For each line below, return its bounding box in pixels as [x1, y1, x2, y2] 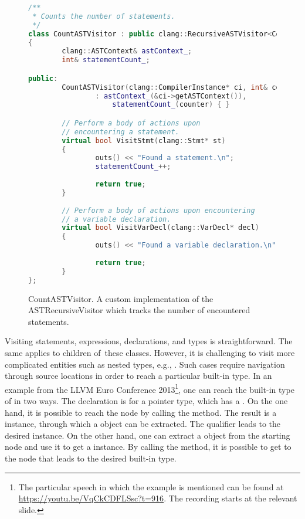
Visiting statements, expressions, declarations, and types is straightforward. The [5, 335, 293, 347]
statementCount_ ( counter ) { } [112, 100, 230, 109]
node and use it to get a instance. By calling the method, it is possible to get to [5, 440, 292, 453]
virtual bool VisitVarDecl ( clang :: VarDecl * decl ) [62, 223, 259, 232]
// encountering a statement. [62, 127, 179, 136]
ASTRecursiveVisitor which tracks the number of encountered [28, 304, 250, 316]
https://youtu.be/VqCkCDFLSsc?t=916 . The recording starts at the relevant [18, 492, 297, 504]
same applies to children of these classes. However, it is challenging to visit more [5, 346, 295, 358]
